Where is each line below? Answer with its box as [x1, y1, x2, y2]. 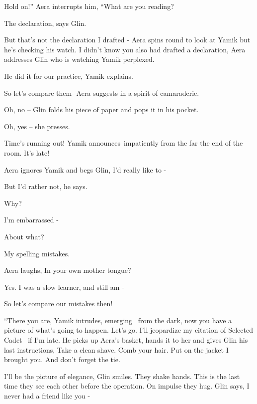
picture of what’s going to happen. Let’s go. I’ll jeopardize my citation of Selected [4, 325, 253, 335]
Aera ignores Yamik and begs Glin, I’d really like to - [4, 164, 167, 175]
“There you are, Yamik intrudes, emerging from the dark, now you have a [4, 315, 232, 325]
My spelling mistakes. [4, 248, 70, 258]
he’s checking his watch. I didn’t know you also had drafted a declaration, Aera [4, 44, 246, 54]
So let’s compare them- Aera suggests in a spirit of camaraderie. [4, 87, 199, 98]
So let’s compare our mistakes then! [4, 298, 113, 309]
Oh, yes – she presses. [4, 121, 70, 131]
